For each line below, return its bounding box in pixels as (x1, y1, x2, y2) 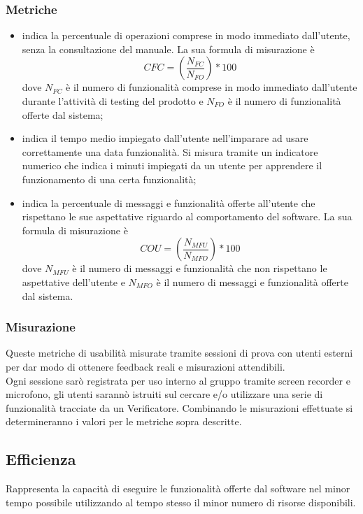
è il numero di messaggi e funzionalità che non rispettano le (72, 261, 327, 276)
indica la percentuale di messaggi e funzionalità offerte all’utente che (22, 195, 315, 210)
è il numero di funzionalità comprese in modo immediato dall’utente (66, 80, 357, 94)
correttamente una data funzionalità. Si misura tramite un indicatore (22, 144, 318, 159)
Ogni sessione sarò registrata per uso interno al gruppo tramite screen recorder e (6, 373, 350, 387)
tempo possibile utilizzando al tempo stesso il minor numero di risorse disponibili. (6, 494, 356, 509)
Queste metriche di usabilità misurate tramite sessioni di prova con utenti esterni (6, 345, 353, 360)
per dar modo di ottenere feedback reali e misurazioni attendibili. (6, 359, 285, 373)
